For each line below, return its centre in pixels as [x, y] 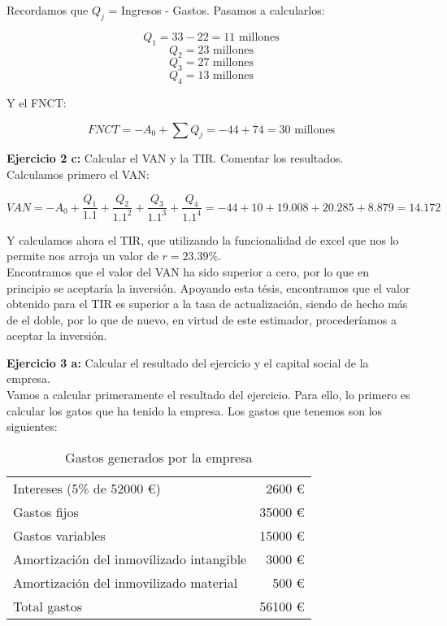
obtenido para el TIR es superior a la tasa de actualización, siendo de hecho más [207, 304]
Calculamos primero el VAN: [78, 174]
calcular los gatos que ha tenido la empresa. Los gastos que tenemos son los [195, 410]
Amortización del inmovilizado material [126, 582]
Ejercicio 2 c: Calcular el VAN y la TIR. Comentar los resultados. [175, 158]
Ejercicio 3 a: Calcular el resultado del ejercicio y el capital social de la [188, 362]
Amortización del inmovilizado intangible [130, 559]
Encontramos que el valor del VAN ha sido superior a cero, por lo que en [188, 271]
